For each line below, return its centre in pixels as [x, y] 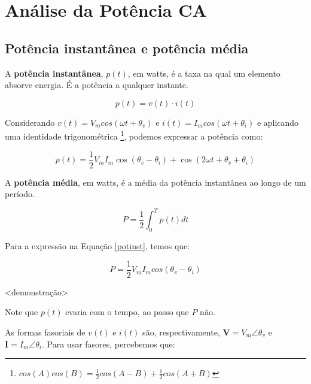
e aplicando [278, 122]
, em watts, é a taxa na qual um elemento [204, 73]
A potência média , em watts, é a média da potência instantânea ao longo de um [155, 182]
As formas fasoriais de [45, 332]
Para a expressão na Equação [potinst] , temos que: [97, 246]
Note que [22, 312]
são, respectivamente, [181, 332]
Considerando [30, 122]
